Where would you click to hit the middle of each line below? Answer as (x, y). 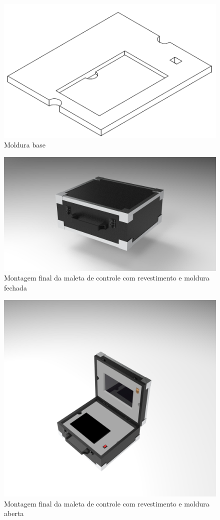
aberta (14, 513)
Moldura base (25, 145)
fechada (15, 287)
